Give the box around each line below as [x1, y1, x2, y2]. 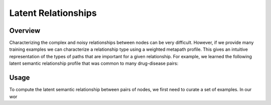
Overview [9, 26, 41, 35]
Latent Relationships [9, 7, 97, 18]
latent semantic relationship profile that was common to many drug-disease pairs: [9, 60, 179, 67]
